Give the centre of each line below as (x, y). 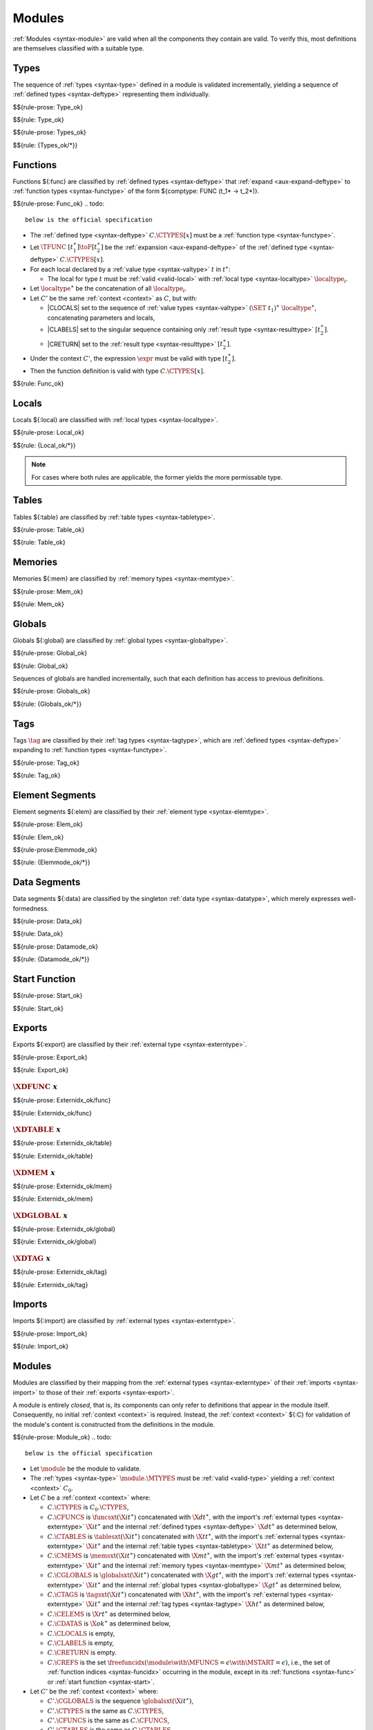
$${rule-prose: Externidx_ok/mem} (63, 1186)
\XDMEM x (34, 1173)
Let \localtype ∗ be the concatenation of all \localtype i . (108, 289)
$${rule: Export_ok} (41, 1070)
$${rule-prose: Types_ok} (49, 132)
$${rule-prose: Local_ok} (49, 432)
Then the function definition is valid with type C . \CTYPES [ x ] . (117, 371)
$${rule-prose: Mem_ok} (48, 591)
